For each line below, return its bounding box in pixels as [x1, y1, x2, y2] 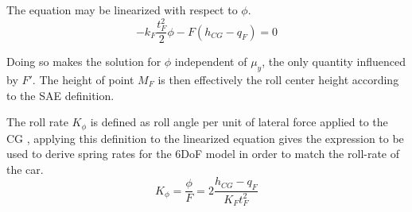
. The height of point [32, 71, 134, 87]
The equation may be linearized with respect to [6, 2, 238, 17]
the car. [6, 160, 44, 177]
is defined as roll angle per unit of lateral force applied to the [90, 114, 388, 130]
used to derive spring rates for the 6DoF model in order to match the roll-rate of [6, 145, 400, 162]
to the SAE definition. [6, 87, 115, 103]
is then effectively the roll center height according [157, 71, 399, 87]
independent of [174, 53, 247, 70]
